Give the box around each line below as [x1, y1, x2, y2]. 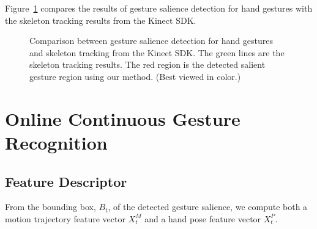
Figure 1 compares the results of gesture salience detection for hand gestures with [5, 2, 313, 14]
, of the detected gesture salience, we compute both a [108, 200, 308, 213]
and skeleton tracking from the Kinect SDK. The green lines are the [29, 46, 285, 59]
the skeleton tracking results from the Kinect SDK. [5, 13, 196, 26]
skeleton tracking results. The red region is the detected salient [29, 58, 266, 71]
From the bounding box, [5, 200, 96, 213]
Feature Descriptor [5, 172, 127, 191]
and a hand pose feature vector [144, 212, 261, 225]
